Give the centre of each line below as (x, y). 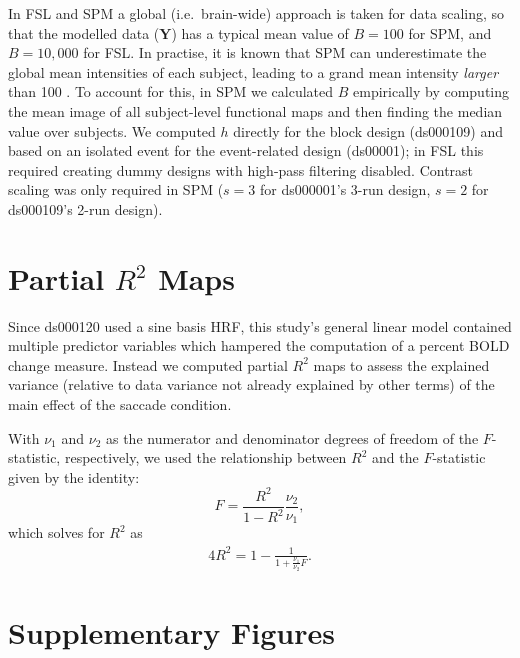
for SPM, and (450, 32)
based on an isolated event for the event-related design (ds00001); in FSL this (246, 150)
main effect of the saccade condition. (120, 404)
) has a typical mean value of (260, 32)
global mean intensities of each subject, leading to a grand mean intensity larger (253, 71)
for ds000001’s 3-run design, (345, 189)
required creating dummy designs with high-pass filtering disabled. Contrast (241, 169)
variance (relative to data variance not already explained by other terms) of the (251, 384)
